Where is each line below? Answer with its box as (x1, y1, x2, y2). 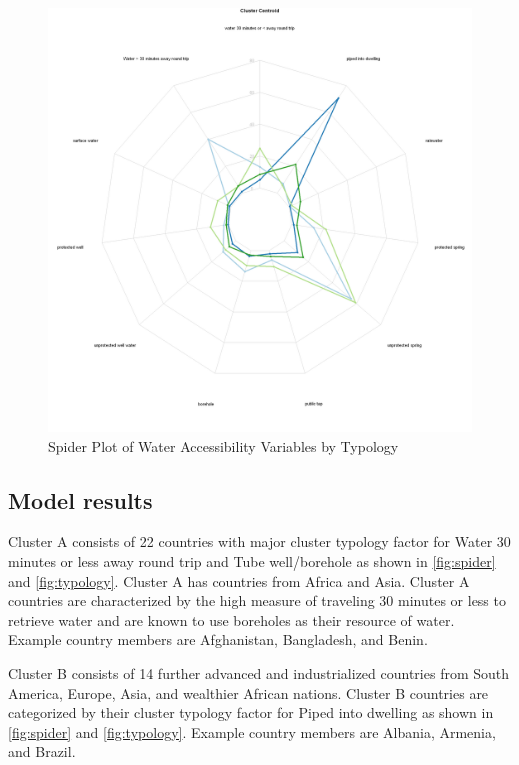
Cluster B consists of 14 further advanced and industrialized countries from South (8, 662, 510, 683)
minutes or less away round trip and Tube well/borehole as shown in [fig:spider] (8, 550, 496, 571)
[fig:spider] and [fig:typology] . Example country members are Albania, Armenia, (8, 721, 496, 742)
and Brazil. (8, 741, 76, 762)
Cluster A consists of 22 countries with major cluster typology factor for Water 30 (8, 531, 511, 552)
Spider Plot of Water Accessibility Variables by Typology (48, 435, 399, 456)
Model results (8, 484, 153, 515)
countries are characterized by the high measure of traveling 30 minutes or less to (8, 590, 506, 611)
